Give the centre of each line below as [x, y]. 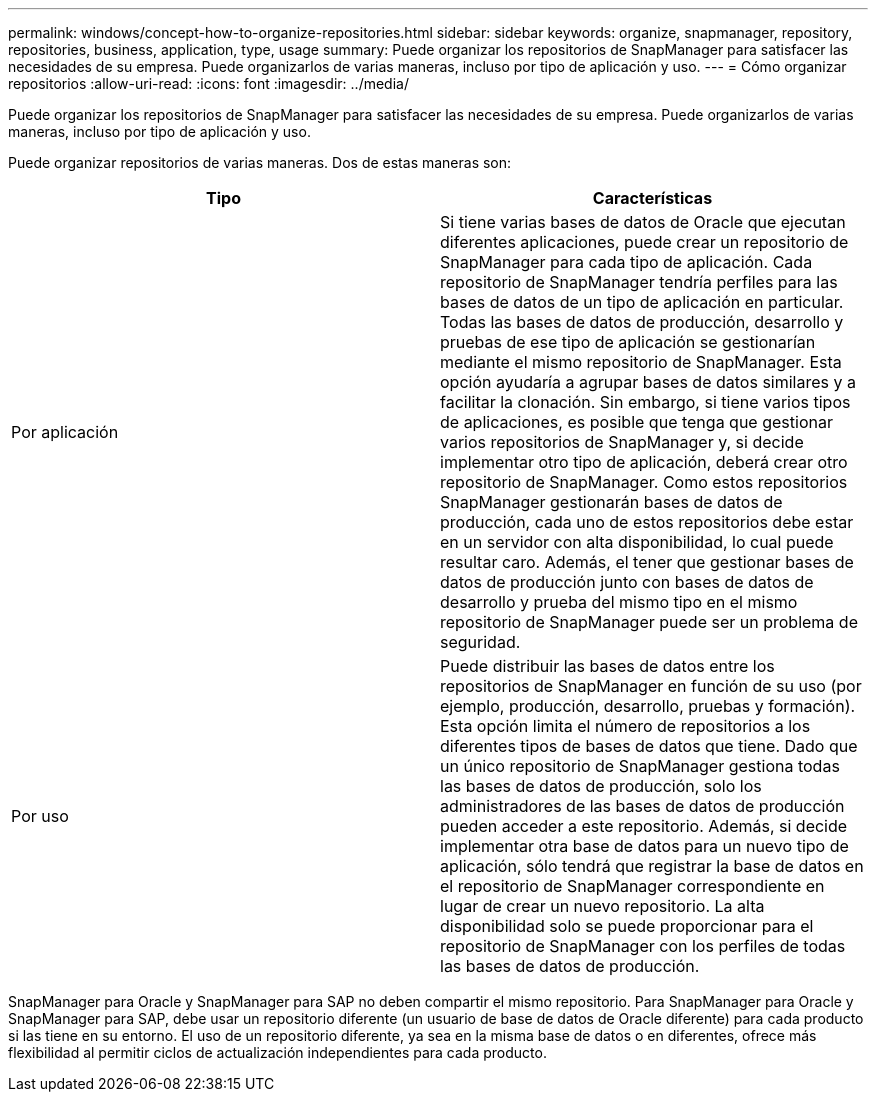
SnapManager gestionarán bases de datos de [611, 502]
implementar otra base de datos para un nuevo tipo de [644, 846]
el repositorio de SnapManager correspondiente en [632, 886]
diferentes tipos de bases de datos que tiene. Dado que [649, 746]
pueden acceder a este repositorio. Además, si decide [644, 826]
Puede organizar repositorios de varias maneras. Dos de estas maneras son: [260, 162]
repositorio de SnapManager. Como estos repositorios [644, 482]
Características [652, 198]
